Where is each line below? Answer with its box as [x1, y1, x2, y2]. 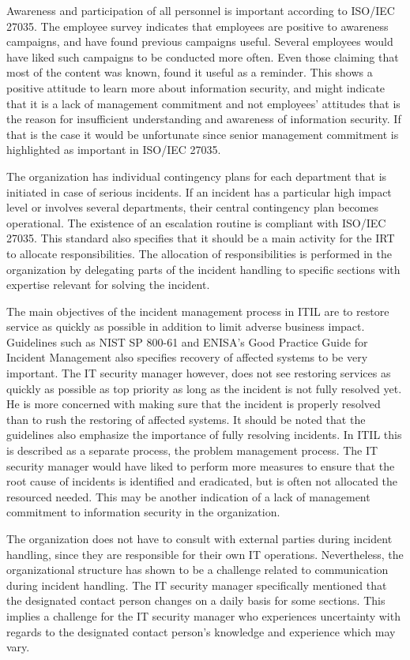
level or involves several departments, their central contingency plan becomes [6, 199, 379, 216]
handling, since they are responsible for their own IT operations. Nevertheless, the [6, 546, 404, 562]
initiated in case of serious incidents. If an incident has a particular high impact [6, 183, 392, 200]
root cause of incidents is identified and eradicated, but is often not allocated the [6, 473, 398, 489]
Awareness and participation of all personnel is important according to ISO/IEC [6, 2, 395, 18]
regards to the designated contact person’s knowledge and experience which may [6, 623, 396, 639]
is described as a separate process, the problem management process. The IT [6, 442, 378, 459]
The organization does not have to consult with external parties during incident [6, 531, 393, 546]
